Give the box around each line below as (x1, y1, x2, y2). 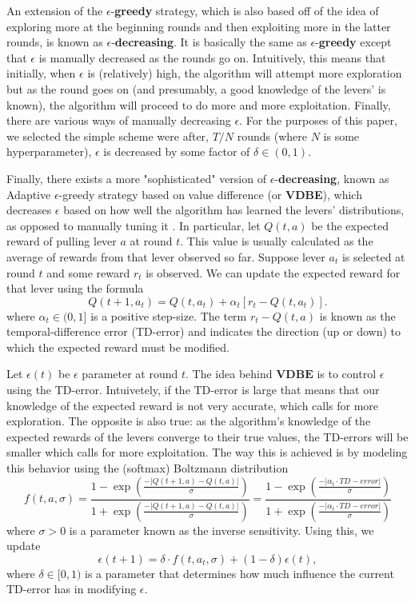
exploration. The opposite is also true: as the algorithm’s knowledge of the (6, 413, 371, 429)
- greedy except (315, 34, 392, 50)
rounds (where (237, 127, 308, 144)
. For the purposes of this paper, (239, 112, 397, 129)
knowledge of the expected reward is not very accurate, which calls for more (6, 397, 379, 413)
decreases (6, 201, 52, 218)
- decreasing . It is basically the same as (111, 34, 307, 50)
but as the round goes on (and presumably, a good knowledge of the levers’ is (6, 80, 386, 97)
